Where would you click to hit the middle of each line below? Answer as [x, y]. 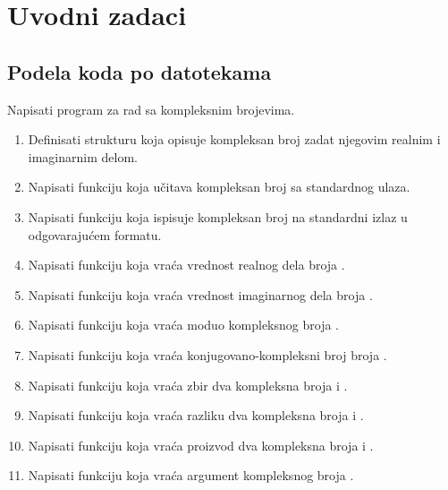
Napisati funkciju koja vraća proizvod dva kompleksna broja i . [201, 445]
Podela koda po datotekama [139, 71]
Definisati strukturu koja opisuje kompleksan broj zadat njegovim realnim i [234, 139]
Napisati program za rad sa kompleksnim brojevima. [151, 109]
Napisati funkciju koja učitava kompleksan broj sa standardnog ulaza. [219, 187]
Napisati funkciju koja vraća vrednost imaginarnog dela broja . [200, 294]
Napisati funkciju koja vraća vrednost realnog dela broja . [186, 265]
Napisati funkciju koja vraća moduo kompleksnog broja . [183, 325]
